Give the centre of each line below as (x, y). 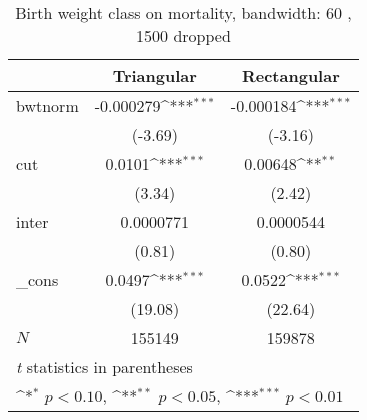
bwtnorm (47, 105)
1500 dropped (183, 35)
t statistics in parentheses (104, 366)
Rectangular (290, 75)
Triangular (154, 75)
